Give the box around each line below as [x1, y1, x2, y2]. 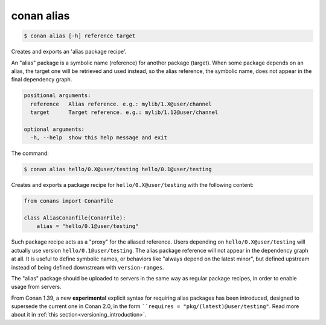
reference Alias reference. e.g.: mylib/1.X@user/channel [30, 100, 212, 107]
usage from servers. [11, 283, 62, 291]
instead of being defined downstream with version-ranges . [11, 263, 164, 271]
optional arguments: [24, 125, 85, 133]
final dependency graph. [11, 76, 72, 83]
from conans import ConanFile [24, 198, 113, 204]
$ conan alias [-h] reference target [24, 33, 136, 39]
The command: [11, 150, 50, 157]
